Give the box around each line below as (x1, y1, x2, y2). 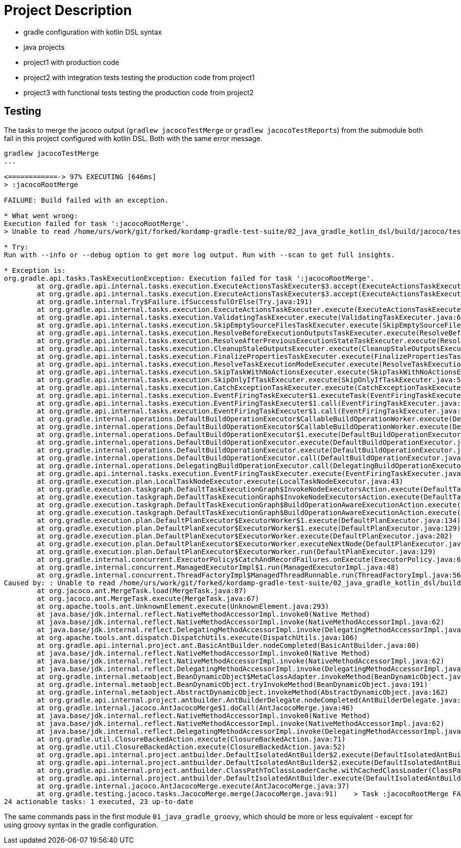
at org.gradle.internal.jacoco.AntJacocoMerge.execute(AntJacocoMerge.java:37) (37, 782, 350, 790)
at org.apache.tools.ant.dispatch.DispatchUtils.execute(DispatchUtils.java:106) (37, 633, 358, 641)
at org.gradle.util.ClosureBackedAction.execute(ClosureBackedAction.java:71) (37, 735, 346, 743)
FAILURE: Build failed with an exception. (4, 196, 169, 204)
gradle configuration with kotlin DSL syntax (23, 27, 162, 36)
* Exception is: (4, 266, 66, 274)
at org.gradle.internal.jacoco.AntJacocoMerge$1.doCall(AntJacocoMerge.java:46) (37, 703, 354, 712)
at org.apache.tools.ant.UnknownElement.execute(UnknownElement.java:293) (37, 602, 329, 610)
